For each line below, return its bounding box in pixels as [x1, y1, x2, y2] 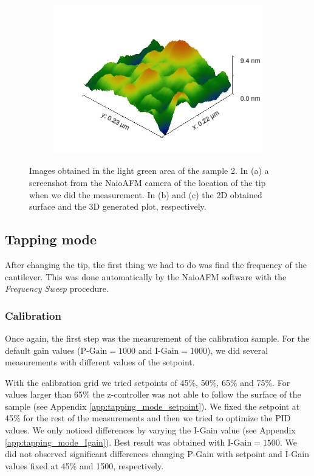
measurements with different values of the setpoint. [5, 356, 195, 368]
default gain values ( [5, 343, 81, 356]
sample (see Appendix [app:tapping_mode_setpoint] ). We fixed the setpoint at [5, 399, 300, 412]
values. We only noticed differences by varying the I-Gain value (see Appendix [5, 424, 296, 436]
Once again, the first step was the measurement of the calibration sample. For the [5, 331, 310, 344]
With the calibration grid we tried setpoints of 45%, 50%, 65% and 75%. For [5, 376, 290, 388]
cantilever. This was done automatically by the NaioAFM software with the [5, 270, 287, 283]
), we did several [207, 343, 268, 356]
